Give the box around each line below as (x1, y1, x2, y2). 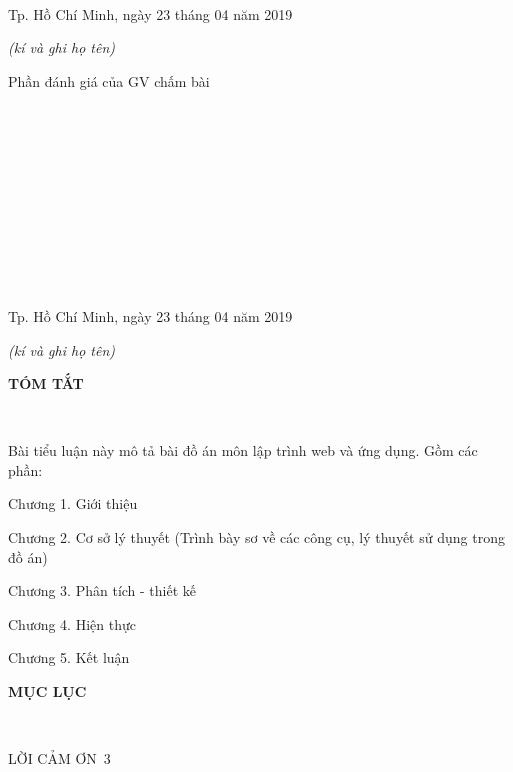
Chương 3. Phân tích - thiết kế (8, 580, 197, 601)
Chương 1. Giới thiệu (8, 493, 138, 514)
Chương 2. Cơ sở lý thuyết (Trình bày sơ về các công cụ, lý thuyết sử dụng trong (8, 527, 505, 548)
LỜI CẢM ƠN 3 (8, 748, 111, 769)
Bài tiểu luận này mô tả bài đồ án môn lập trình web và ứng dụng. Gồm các (8, 440, 478, 461)
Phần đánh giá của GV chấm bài (8, 70, 210, 91)
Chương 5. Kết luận (8, 647, 130, 668)
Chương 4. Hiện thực (8, 613, 136, 634)
